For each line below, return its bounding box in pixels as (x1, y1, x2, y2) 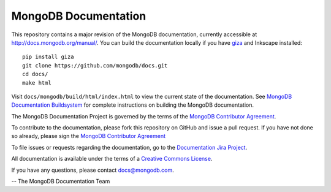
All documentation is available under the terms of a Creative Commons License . (11, 155, 213, 163)
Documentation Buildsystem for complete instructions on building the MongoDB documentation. (11, 101, 254, 109)
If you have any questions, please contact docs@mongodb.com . (11, 166, 174, 174)
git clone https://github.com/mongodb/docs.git (22, 62, 168, 69)
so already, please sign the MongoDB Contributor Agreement (11, 132, 165, 140)
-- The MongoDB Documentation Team (11, 178, 110, 185)
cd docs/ (22, 71, 48, 78)
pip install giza (22, 53, 74, 61)
